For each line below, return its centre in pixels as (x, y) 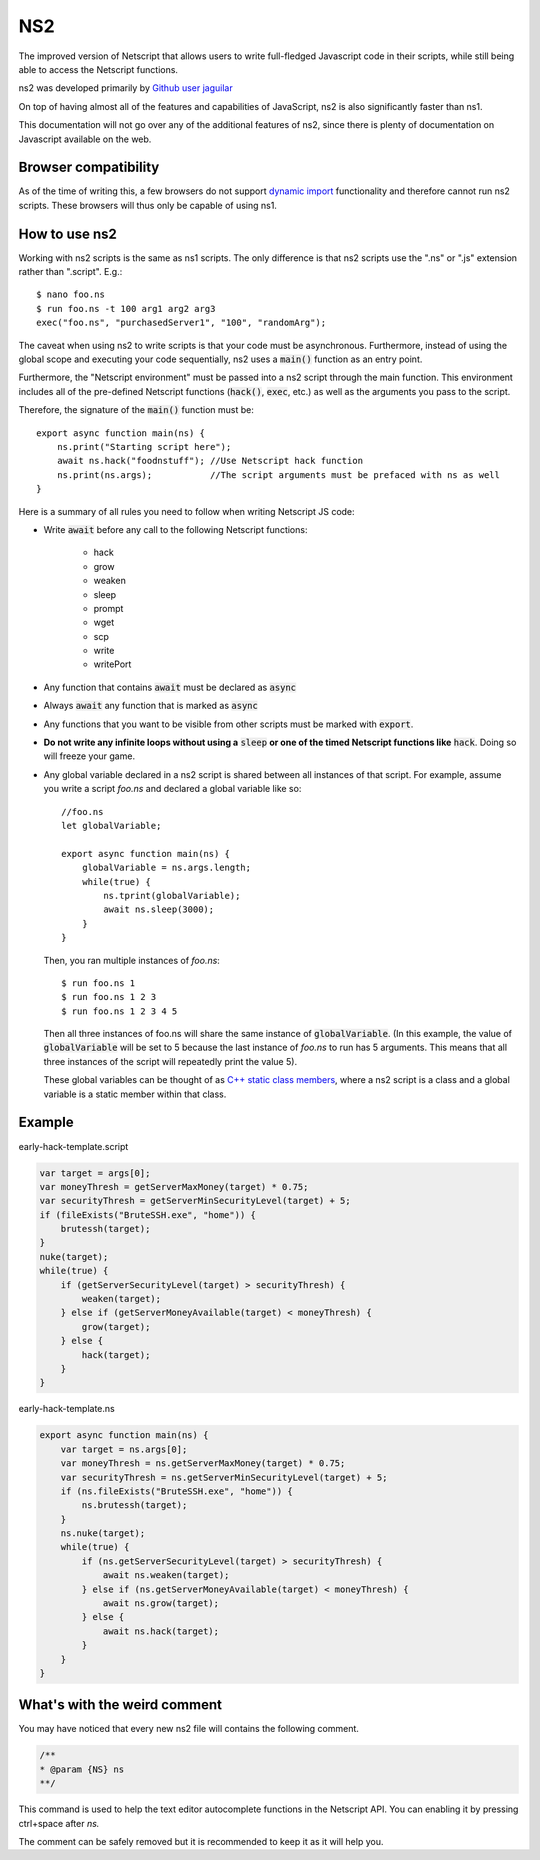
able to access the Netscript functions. (98, 69)
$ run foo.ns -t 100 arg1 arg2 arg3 (126, 308)
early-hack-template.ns (66, 1409)
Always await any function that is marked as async (151, 706)
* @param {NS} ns (82, 1769)
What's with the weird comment (120, 1705)
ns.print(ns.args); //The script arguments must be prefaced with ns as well (278, 474)
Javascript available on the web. (85, 139)
